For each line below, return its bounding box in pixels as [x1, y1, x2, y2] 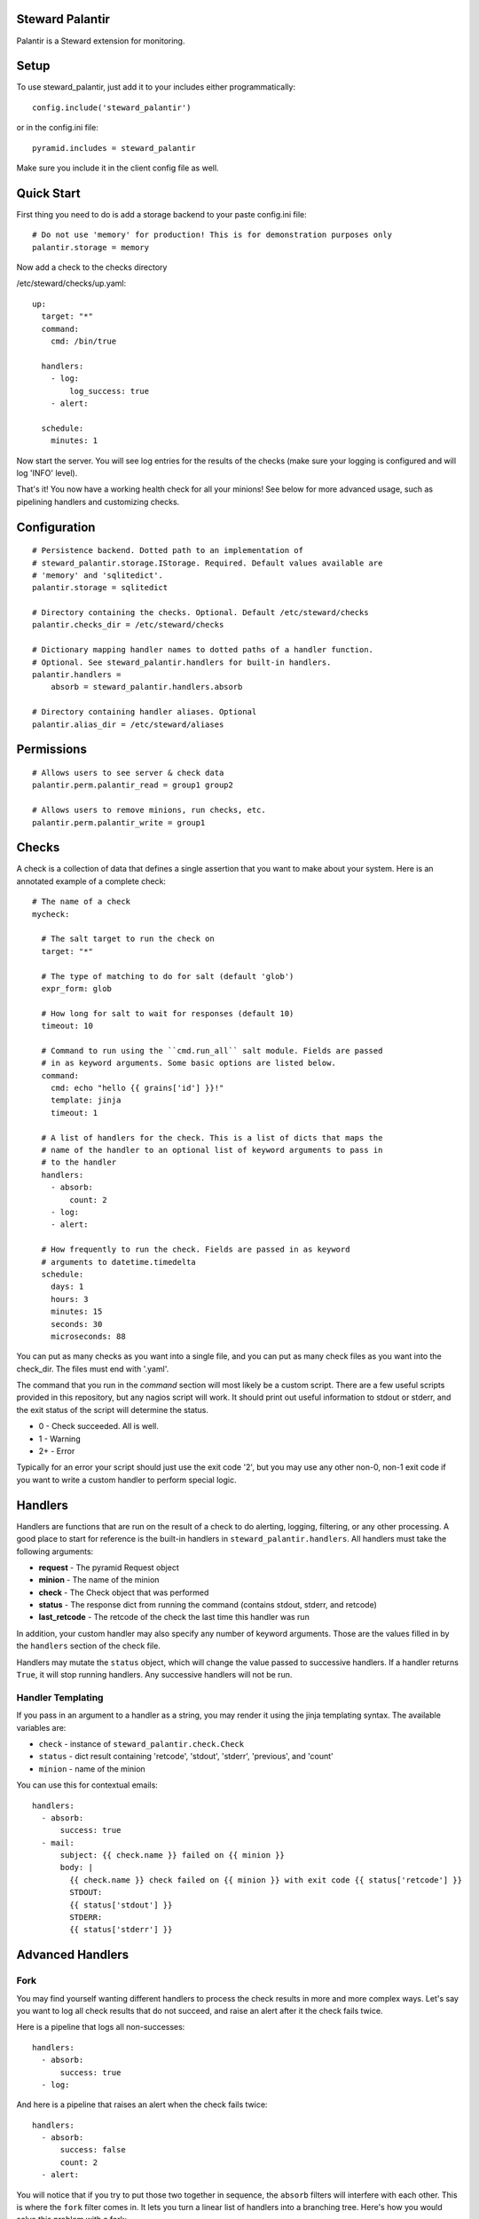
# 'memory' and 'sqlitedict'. [32, 570, 164, 580]
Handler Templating [16, 1691, 104, 1703]
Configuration [16, 519, 96, 534]
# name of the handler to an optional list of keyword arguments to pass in [41, 1145, 383, 1156]
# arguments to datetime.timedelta [41, 1257, 197, 1267]
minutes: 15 [50, 1307, 103, 1317]
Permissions [16, 742, 88, 757]
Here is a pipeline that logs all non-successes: [16, 2022, 185, 2033]
